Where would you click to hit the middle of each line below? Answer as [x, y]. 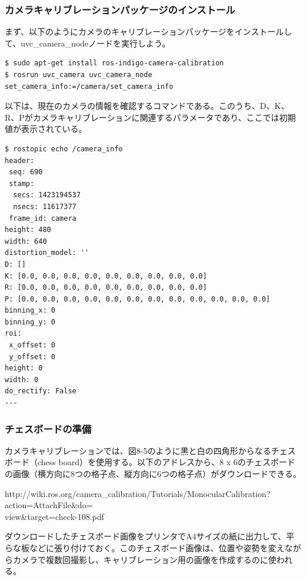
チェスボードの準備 [48, 428]
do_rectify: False [41, 391]
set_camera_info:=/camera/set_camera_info [89, 86]
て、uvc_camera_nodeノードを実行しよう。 [88, 43]
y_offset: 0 [32, 357]
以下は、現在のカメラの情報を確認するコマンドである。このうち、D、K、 [147, 106]
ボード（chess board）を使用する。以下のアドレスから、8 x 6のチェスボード [150, 462]
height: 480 [28, 230]
